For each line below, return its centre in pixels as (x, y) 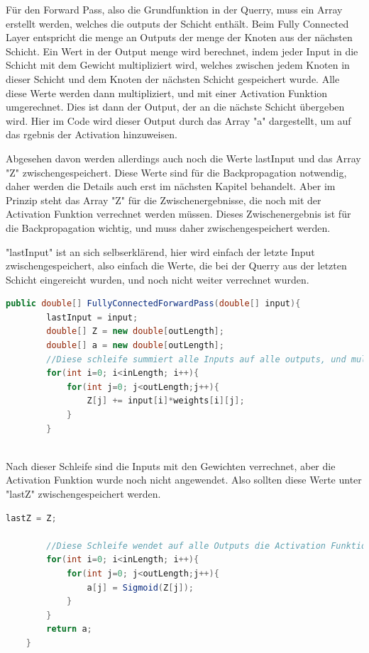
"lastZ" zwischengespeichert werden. (83, 493)
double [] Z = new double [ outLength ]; (135, 331)
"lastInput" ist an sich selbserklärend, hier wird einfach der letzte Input (160, 251)
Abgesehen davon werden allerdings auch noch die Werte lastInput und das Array (183, 158)
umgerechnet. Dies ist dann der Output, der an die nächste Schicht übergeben (175, 107)
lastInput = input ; (92, 317)
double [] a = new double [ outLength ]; (135, 346)
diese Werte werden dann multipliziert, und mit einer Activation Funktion (167, 93)
